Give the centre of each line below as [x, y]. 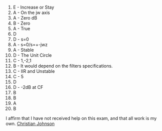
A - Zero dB [25, 18]
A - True [22, 29]
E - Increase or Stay [34, 7]
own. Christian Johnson [30, 123]
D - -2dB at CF [28, 87]
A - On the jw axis [31, 13]
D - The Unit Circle [32, 55]
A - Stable [23, 50]
